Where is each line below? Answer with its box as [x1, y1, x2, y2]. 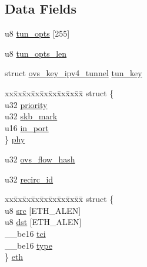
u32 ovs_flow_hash [5, 152, 75, 165]
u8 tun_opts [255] [5, 27, 70, 40]
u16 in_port [5, 121, 49, 133]
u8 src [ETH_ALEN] [5, 204, 81, 216]
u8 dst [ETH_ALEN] [5, 216, 82, 228]
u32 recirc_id [5, 172, 54, 185]
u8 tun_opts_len [5, 47, 67, 59]
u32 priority [5, 98, 48, 110]
